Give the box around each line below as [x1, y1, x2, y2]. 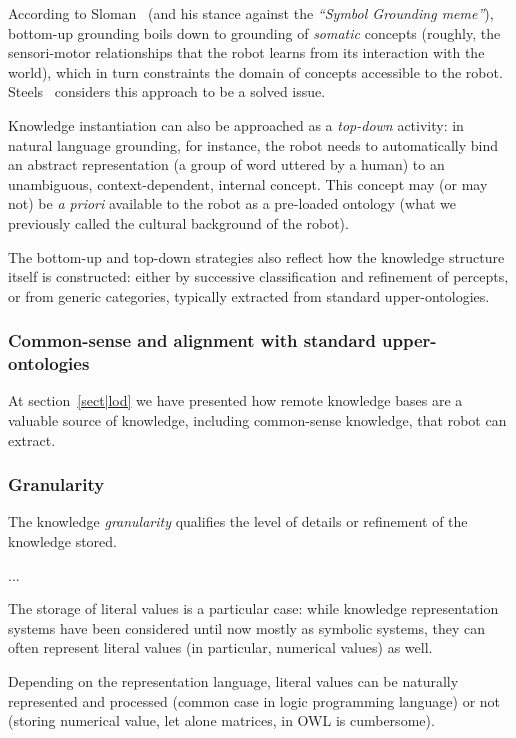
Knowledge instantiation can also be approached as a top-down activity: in [8, 114, 464, 135]
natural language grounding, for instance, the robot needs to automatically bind [8, 134, 498, 155]
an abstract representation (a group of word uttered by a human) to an [8, 154, 445, 175]
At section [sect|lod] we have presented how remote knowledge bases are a [8, 390, 463, 411]
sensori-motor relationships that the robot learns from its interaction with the [8, 42, 485, 63]
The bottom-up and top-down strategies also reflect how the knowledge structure [8, 246, 505, 267]
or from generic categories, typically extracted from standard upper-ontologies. [8, 285, 490, 306]
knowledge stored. [8, 531, 118, 552]
